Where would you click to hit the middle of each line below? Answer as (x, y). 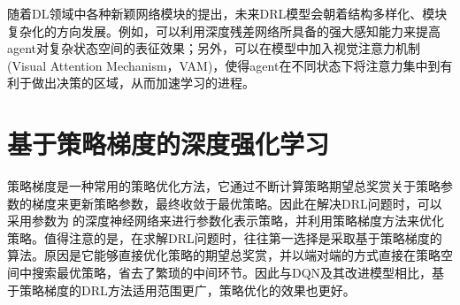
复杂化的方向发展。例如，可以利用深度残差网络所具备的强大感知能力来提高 (224, 30)
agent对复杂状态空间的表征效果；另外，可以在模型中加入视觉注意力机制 (214, 48)
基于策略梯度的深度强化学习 (169, 144)
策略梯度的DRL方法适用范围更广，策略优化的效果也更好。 (187, 290)
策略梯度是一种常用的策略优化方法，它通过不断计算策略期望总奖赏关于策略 (224, 186)
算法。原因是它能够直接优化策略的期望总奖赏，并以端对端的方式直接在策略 (224, 255)
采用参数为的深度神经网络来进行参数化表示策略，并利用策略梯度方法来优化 (226, 221)
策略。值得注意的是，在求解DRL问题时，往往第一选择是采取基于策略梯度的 (225, 237)
